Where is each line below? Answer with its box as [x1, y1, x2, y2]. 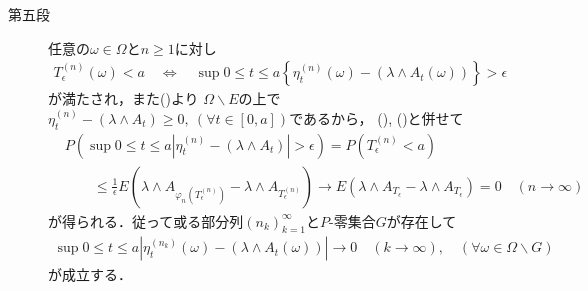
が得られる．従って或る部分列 [48, 210, 244, 231]
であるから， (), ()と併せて [289, 107, 464, 128]
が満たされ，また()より [48, 88, 199, 109]
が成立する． [48, 263, 132, 284]
